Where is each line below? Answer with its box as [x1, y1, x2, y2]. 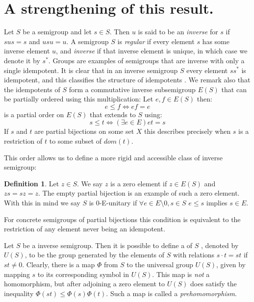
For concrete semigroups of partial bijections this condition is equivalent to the [4, 214, 241, 224]
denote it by [4, 55, 40, 65]
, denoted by [201, 240, 239, 250]
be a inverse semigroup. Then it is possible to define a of [23, 240, 193, 250]
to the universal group [127, 259, 193, 269]
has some [202, 36, 229, 46]
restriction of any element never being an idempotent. [4, 224, 165, 234]
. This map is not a [152, 269, 210, 279]
